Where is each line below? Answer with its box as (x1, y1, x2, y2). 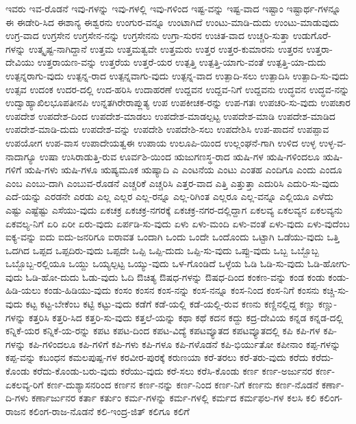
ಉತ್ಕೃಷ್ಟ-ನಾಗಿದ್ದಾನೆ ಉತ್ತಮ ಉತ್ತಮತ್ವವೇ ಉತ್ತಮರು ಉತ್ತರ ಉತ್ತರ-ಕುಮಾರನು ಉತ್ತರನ (28, 41, 303, 55)
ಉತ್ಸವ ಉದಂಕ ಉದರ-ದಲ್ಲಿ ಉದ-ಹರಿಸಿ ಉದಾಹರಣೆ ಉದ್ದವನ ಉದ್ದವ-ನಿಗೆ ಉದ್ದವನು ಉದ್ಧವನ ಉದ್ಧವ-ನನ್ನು (5, 82, 350, 96)
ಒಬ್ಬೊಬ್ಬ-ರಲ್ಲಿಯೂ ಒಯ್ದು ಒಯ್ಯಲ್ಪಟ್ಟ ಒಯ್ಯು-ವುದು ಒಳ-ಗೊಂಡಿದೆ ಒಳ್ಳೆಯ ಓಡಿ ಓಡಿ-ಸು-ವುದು (5, 256, 305, 271)
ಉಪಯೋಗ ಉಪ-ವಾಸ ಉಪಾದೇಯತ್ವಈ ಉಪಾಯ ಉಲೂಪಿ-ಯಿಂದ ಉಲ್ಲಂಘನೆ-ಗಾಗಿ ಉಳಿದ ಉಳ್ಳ (5, 135, 316, 149)
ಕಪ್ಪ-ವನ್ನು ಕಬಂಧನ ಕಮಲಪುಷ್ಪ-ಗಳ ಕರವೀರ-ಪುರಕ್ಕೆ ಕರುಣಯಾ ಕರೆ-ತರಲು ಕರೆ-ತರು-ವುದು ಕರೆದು (5, 350, 309, 364)
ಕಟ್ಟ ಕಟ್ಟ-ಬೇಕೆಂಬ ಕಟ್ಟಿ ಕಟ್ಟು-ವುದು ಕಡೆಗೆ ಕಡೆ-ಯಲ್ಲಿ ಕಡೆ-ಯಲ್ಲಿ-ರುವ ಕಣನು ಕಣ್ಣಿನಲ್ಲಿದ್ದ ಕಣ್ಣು (25, 297, 316, 311)
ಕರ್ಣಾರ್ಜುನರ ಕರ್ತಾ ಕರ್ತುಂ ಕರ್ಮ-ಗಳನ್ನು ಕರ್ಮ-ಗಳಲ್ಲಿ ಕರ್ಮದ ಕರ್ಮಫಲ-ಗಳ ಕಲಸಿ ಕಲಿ (31, 390, 317, 405)
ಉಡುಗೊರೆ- (292, 28, 331, 42)
